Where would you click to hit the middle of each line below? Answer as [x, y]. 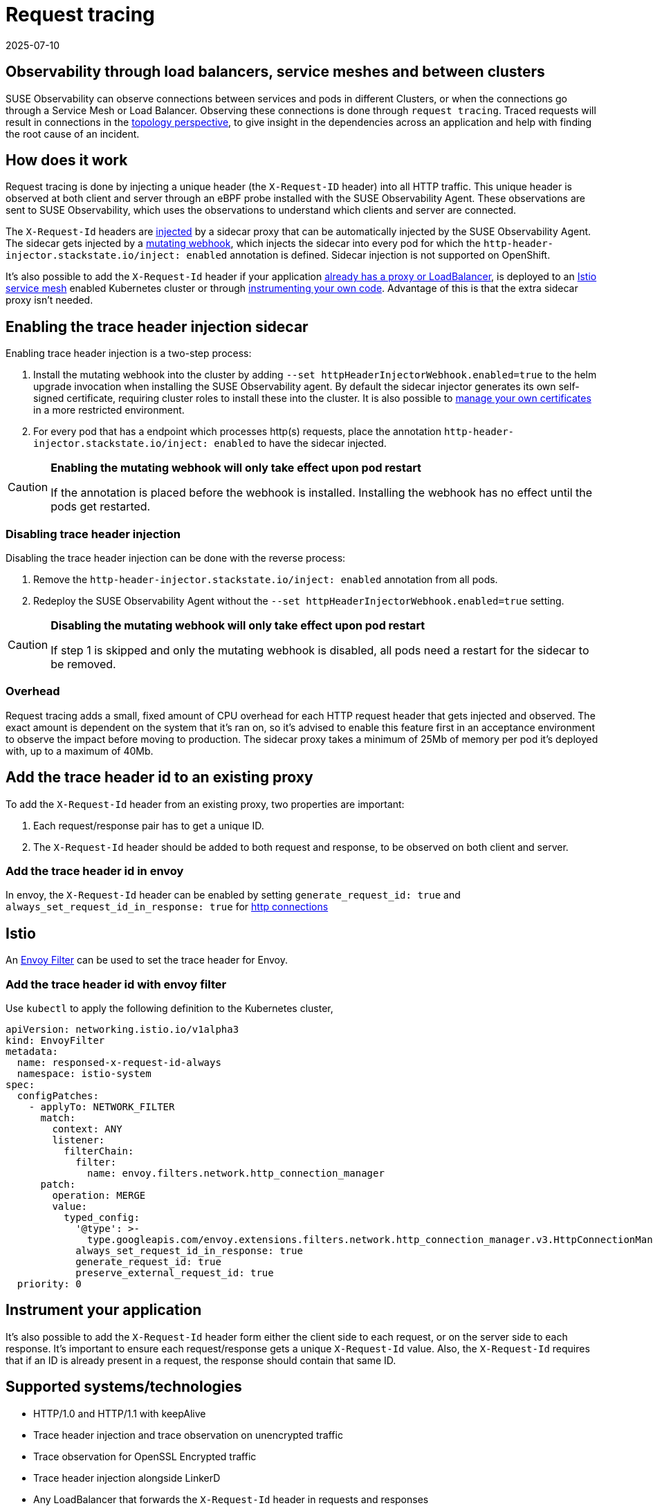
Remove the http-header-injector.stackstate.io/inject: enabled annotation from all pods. [266, 580]
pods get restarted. [101, 507]
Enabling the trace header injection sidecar [157, 327]
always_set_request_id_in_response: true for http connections [167, 907]
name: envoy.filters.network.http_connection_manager [236, 1173]
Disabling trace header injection [93, 534]
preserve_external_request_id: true [175, 1272]
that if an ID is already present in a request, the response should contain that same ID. [201, 1360]
